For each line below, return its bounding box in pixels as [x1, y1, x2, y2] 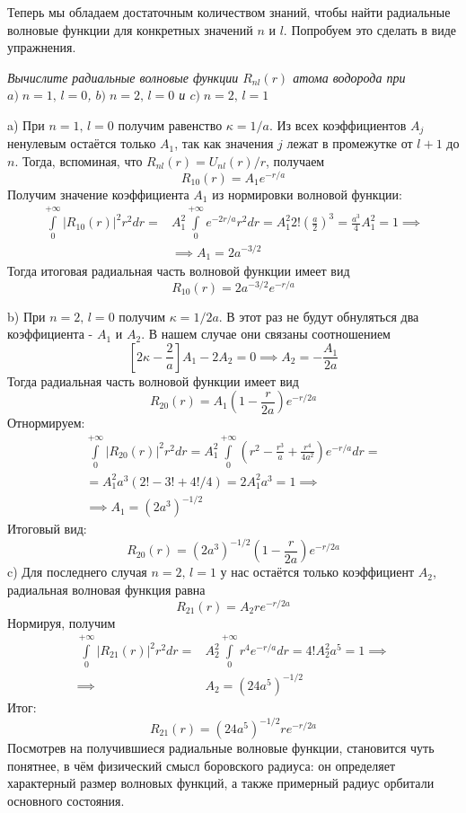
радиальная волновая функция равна [7, 579, 206, 598]
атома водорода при [293, 67, 406, 86]
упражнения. [7, 38, 76, 57]
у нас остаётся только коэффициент [220, 562, 415, 581]
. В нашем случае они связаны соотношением [141, 324, 391, 343]
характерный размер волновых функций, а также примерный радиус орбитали [7, 773, 435, 792]
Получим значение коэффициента [7, 184, 189, 203]
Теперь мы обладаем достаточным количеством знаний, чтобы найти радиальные [7, 3, 451, 21]
